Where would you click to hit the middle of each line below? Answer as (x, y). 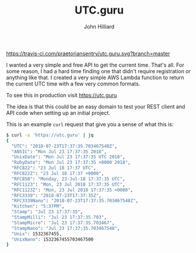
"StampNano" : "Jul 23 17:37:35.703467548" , (66, 228)
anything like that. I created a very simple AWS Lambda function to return (95, 77)
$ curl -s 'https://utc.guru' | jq (50, 135)
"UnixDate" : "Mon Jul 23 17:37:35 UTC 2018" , (68, 157)
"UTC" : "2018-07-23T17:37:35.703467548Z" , (64, 146)
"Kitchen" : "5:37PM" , (38, 206)
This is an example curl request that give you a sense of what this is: (90, 124)
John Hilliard (99, 27)
